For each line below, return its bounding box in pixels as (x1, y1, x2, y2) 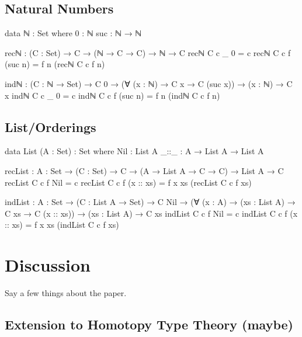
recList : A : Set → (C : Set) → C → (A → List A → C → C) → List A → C (5, 164, 284, 176)
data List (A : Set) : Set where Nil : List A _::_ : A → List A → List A (5, 145, 264, 157)
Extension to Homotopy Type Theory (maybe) (5, 315, 293, 333)
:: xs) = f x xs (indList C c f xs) (5, 218, 119, 231)
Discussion (5, 253, 91, 277)
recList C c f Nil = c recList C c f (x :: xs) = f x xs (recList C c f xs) (5, 176, 252, 188)
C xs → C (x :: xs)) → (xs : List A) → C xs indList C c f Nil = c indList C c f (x (5, 207, 298, 219)
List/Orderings (5, 117, 96, 136)
